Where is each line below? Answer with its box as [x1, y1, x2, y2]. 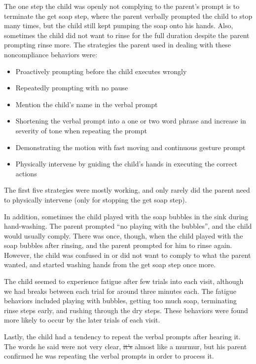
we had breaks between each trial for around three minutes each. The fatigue [4, 285, 236, 296]
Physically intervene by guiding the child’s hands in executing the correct [15, 159, 238, 169]
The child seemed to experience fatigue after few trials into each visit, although [4, 276, 244, 286]
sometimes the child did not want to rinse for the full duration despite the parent [4, 30, 250, 40]
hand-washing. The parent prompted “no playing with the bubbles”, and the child [4, 221, 252, 231]
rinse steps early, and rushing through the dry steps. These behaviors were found [4, 305, 248, 315]
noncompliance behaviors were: [4, 49, 98, 59]
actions [15, 168, 37, 178]
